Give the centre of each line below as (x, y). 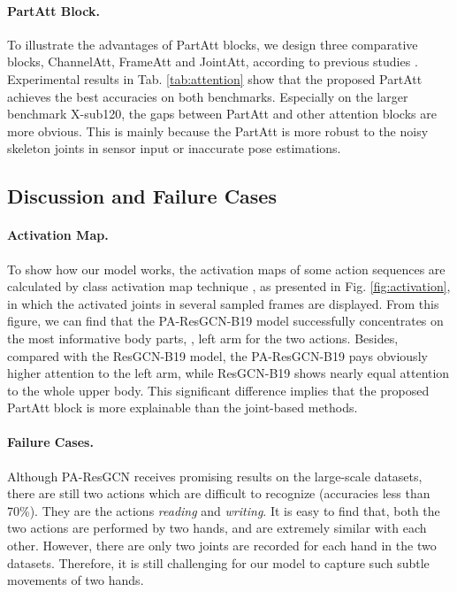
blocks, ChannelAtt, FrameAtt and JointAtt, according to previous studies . (213, 62)
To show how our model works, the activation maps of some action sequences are (226, 269)
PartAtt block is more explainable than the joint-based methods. (183, 407)
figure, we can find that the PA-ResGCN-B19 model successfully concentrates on (225, 321)
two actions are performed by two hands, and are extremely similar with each (217, 528)
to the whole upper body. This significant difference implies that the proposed (218, 390)
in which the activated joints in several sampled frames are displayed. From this (223, 303)
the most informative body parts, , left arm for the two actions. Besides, (203, 338)
